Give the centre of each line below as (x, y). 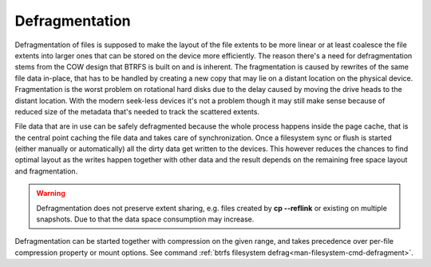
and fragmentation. (46, 171)
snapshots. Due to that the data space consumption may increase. (145, 219)
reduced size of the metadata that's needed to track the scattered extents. (137, 111)
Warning (51, 193)
